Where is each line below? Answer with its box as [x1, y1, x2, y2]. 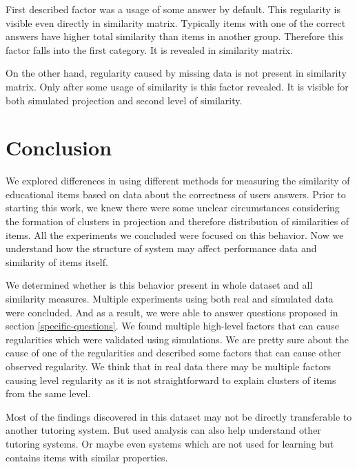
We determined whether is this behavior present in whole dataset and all [6, 278, 313, 292]
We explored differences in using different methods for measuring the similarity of [6, 173, 350, 188]
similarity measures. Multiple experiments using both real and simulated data [6, 291, 334, 306]
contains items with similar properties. [6, 450, 168, 464]
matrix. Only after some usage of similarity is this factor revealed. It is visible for [6, 79, 349, 93]
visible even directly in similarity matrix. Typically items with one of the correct [6, 15, 346, 30]
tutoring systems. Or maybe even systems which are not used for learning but [6, 436, 334, 450]
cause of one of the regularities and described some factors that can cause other [6, 345, 341, 360]
